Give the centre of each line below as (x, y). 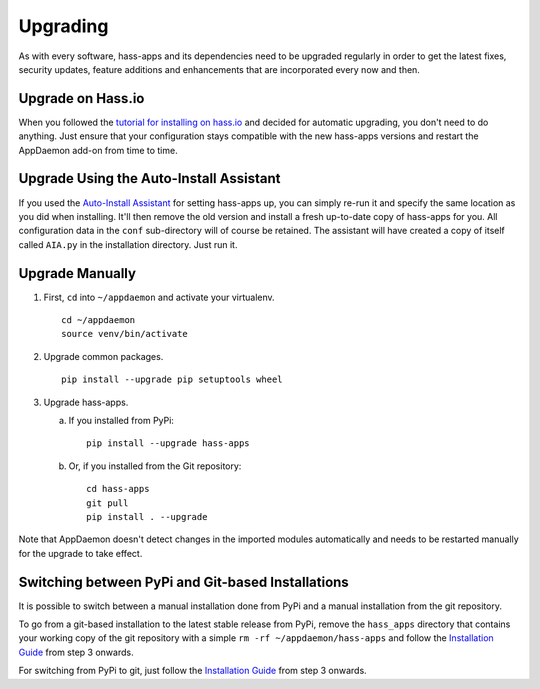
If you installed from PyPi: (121, 420)
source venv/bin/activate (125, 334)
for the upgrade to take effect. (80, 553)
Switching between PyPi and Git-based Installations (183, 581)
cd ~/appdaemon (98, 320)
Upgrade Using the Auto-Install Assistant (149, 178)
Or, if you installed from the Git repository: (155, 466)
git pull (107, 503)
